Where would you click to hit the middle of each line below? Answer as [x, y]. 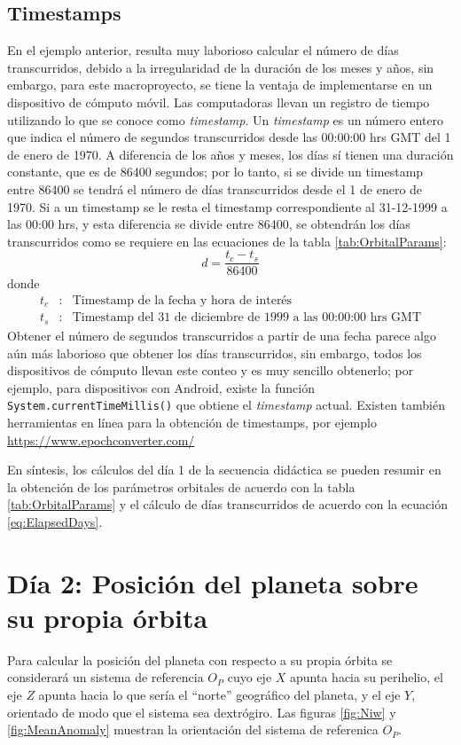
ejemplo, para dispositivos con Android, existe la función [161, 387]
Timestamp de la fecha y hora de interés [182, 301]
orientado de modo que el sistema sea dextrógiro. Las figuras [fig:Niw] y [202, 712]
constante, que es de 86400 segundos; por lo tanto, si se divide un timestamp [215, 172]
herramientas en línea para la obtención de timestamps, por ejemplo [192, 422]
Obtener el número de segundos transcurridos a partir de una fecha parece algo [222, 335]
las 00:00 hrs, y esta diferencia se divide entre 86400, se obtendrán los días [209, 224]
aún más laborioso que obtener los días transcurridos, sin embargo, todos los [215, 353]
